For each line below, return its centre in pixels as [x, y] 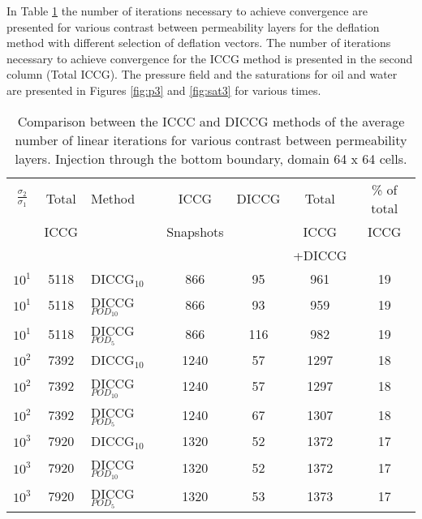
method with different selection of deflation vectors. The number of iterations [199, 43]
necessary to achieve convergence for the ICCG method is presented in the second [210, 58]
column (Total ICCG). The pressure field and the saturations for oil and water [202, 74]
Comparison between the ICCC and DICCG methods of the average [211, 121]
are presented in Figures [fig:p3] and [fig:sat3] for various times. [164, 90]
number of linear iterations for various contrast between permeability [211, 139]
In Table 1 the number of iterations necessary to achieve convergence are [187, 11]
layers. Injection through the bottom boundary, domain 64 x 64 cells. [211, 158]
